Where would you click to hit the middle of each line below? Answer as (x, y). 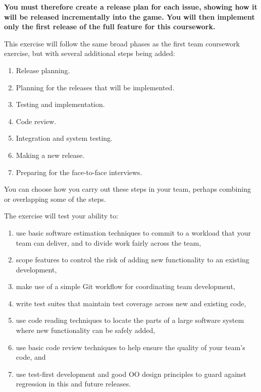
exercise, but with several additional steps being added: (90, 53)
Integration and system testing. (64, 138)
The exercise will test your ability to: (61, 216)
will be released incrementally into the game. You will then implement (129, 16)
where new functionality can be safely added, (86, 330)
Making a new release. (50, 155)
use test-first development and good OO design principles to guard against (131, 374)
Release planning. (43, 70)
